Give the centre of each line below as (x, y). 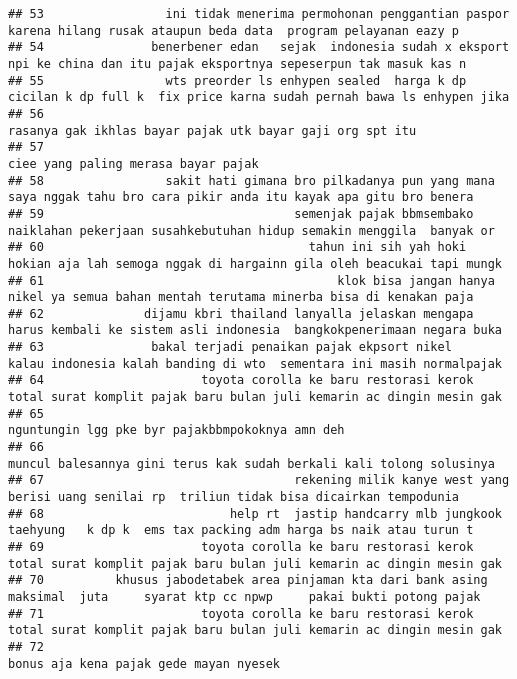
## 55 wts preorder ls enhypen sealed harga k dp (237, 80)
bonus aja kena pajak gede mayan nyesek (144, 663)
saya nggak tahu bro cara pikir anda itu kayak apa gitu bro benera (241, 197)
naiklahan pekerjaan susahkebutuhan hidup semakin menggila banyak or (251, 230)
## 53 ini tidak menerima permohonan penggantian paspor (259, 14)
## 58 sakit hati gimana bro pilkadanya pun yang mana (251, 180)
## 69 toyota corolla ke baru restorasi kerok (241, 547)
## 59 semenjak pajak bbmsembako (241, 213)
